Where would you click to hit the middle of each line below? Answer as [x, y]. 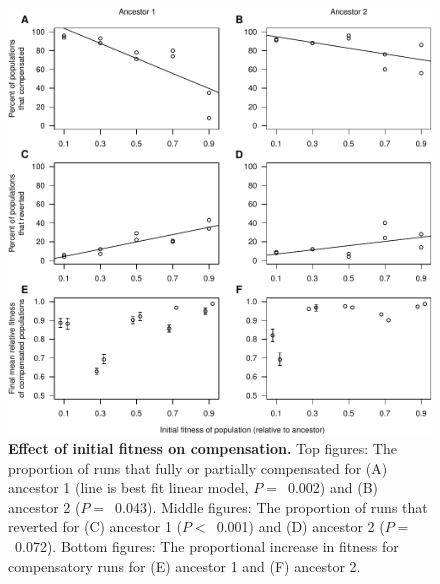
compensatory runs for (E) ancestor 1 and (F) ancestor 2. [184, 565]
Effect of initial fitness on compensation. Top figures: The [202, 448]
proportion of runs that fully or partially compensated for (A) [198, 467]
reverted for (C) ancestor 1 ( [95, 526]
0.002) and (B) [332, 487]
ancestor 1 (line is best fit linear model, [128, 487]
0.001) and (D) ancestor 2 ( [300, 526]
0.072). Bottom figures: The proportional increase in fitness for [206, 546]
